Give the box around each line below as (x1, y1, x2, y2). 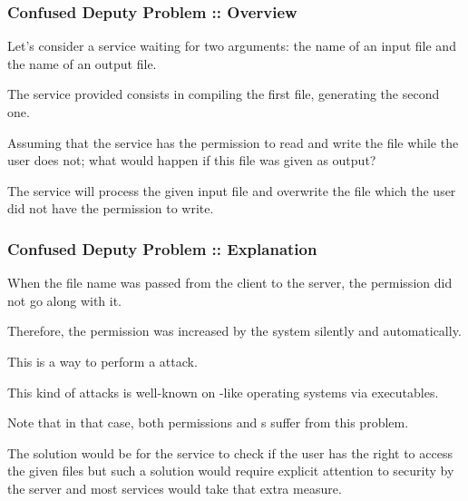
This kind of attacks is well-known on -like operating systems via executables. (7, 382, 439, 401)
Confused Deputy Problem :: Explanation (7, 237, 317, 260)
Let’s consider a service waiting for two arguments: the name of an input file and (7, 36, 456, 55)
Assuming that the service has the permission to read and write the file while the (7, 133, 459, 152)
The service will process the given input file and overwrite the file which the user (7, 181, 456, 200)
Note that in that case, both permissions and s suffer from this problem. (7, 413, 409, 432)
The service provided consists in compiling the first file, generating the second (7, 84, 440, 103)
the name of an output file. (7, 54, 157, 73)
